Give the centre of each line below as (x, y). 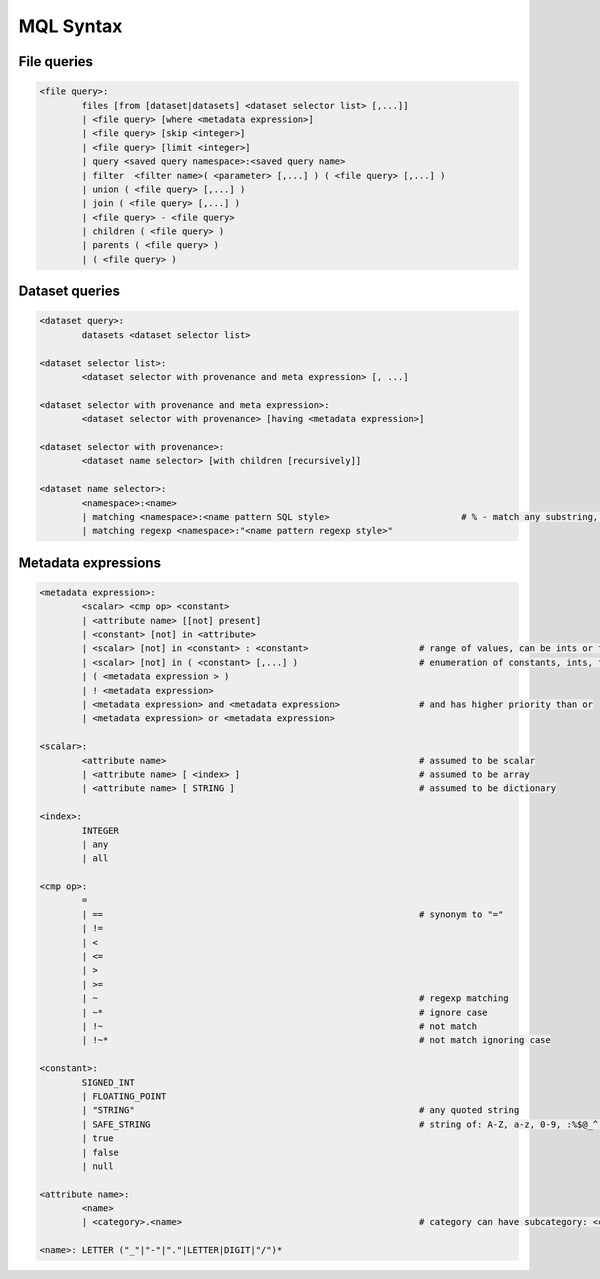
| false (100, 1152)
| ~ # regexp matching (295, 998)
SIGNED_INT (108, 1082)
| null (97, 1166)
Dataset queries (69, 291)
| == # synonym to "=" (292, 914)
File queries (56, 61)
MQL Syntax (70, 26)
